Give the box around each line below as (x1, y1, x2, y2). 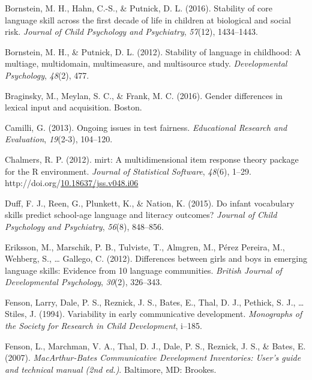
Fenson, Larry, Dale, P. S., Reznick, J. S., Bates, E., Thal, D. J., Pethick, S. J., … (5, 295, 304, 308)
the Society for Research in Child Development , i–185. (5, 319, 202, 332)
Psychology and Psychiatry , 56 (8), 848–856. (5, 220, 164, 232)
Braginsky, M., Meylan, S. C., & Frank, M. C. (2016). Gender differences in (5, 89, 283, 101)
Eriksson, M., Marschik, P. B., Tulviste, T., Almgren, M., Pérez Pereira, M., (5, 240, 285, 253)
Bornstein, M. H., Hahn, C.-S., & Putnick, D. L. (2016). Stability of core (5, 2, 272, 14)
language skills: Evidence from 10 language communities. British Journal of (5, 264, 282, 276)
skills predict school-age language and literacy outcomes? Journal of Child (5, 208, 277, 221)
